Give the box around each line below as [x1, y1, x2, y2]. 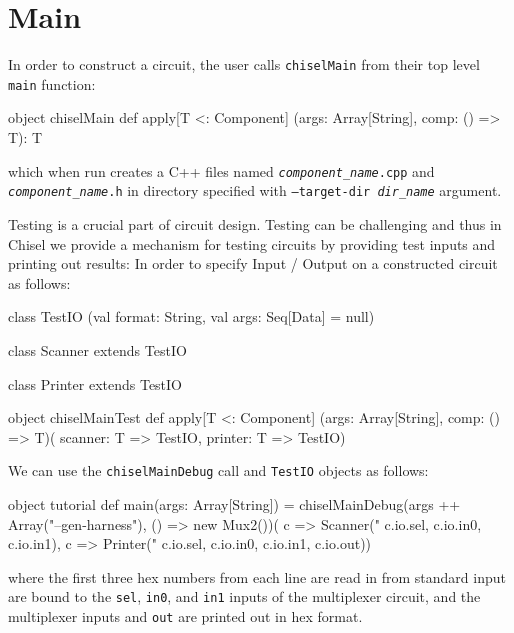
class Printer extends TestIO [8, 373, 183, 394]
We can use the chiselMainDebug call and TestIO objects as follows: [8, 460, 429, 481]
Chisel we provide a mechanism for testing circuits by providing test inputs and [8, 233, 496, 254]
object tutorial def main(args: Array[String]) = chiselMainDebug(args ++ [8, 493, 461, 514]
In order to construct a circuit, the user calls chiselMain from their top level [8, 54, 480, 75]
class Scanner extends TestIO [8, 339, 187, 360]
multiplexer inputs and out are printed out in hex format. [8, 605, 363, 626]
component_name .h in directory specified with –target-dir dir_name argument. [8, 180, 502, 201]
